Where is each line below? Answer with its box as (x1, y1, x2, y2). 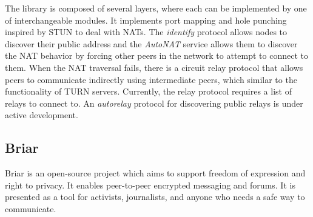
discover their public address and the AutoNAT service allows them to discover (5, 37, 298, 50)
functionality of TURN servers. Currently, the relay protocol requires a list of (5, 85, 292, 98)
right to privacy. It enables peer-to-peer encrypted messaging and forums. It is (5, 178, 295, 191)
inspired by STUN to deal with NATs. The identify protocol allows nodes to (5, 25, 288, 38)
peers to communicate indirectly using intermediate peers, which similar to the (5, 73, 297, 85)
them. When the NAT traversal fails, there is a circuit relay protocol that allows (5, 61, 303, 73)
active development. (5, 109, 78, 121)
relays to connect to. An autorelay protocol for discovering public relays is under (5, 96, 303, 109)
